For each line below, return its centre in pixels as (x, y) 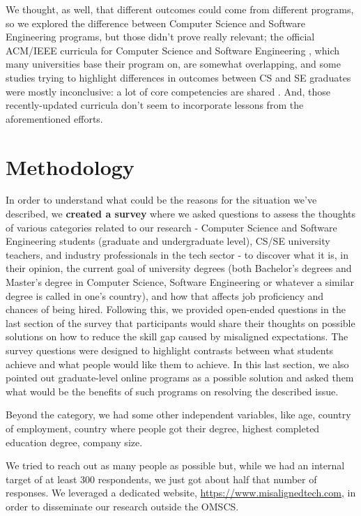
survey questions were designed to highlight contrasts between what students (170, 350)
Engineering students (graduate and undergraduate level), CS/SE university (168, 241)
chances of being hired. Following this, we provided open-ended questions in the (176, 309)
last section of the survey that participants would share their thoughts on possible (180, 322)
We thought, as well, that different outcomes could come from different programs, (180, 9)
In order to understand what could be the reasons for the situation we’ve (161, 200)
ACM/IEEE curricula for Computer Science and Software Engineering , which (173, 50)
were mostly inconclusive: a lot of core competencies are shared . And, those (168, 91)
